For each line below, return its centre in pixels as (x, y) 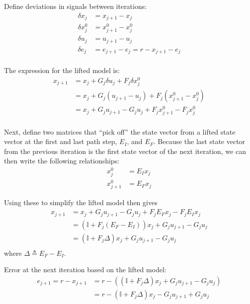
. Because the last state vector (199, 141)
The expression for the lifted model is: (62, 70)
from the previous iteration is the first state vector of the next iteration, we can (125, 151)
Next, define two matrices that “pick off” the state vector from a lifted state (120, 131)
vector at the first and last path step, (61, 141)
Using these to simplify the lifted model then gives (81, 202)
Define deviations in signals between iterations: (76, 6)
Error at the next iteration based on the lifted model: (85, 269)
